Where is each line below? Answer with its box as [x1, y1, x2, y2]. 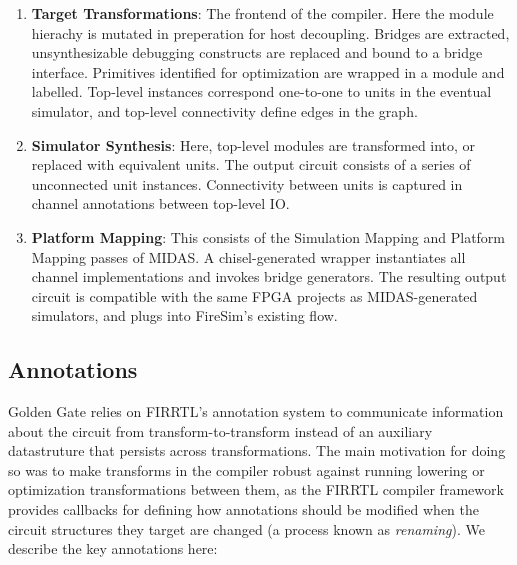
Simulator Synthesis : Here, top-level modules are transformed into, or [31, 134, 476, 155]
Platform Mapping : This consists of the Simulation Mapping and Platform [31, 226, 506, 247]
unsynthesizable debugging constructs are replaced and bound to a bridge [31, 42, 483, 63]
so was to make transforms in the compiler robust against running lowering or [8, 459, 485, 480]
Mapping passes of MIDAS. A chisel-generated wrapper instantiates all [31, 246, 466, 267]
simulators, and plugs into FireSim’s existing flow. [31, 305, 338, 326]
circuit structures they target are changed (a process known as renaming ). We [8, 518, 485, 539]
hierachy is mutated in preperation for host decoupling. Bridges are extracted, [31, 22, 510, 43]
